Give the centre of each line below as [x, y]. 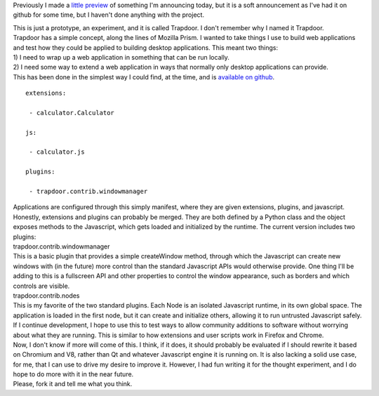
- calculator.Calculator [72, 113]
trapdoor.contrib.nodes [46, 296]
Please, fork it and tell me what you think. [73, 384]
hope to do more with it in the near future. [73, 374]
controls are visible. [41, 286]
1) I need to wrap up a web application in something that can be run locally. [121, 57]
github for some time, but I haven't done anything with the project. [109, 15]
